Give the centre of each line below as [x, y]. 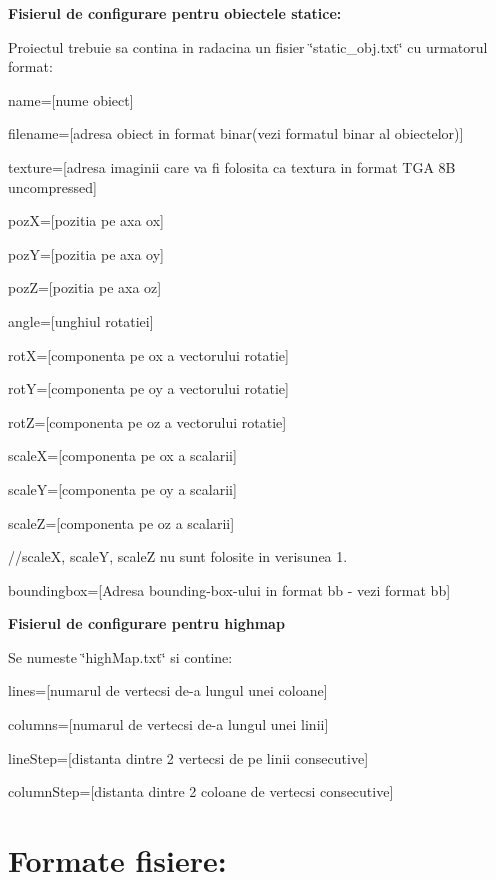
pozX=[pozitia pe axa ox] [86, 220]
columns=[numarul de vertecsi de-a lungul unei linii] [168, 724]
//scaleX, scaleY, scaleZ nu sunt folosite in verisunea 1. [178, 556]
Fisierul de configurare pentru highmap [146, 623]
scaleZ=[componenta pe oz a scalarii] [121, 522]
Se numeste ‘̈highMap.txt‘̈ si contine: [120, 656]
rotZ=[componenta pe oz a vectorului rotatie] [147, 421]
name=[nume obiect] [71, 99]
